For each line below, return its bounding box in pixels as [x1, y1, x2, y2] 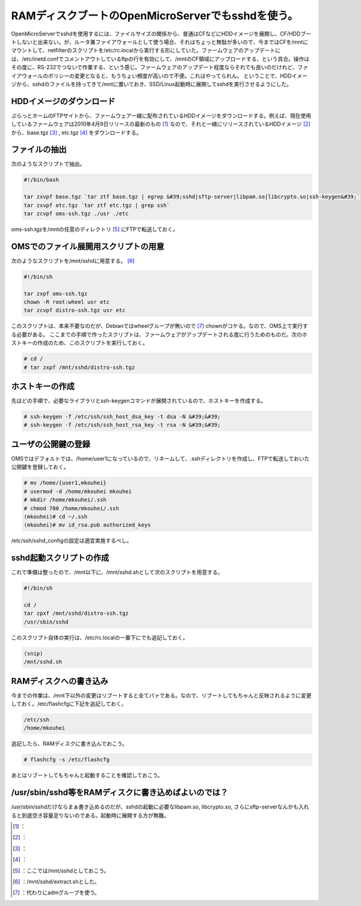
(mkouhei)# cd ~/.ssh [23, 513, 88, 520]
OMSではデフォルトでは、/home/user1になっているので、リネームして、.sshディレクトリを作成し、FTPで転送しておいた [11, 455, 310, 462]
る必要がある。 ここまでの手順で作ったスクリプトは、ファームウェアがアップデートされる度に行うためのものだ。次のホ [11, 331, 308, 338]
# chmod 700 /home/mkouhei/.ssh [23, 505, 120, 511]
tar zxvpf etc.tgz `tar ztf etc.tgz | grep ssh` [23, 202, 170, 209]
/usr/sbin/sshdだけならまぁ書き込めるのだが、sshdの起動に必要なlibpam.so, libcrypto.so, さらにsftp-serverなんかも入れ [11, 803, 309, 810]
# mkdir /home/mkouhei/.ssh [23, 496, 106, 504]
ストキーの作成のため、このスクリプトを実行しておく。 [11, 339, 149, 347]
